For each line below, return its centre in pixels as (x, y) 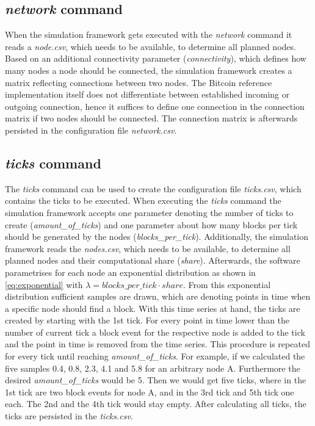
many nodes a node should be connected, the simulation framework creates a (149, 70)
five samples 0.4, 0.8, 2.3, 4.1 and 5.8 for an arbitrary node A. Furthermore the (153, 368)
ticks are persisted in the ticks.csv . (69, 416)
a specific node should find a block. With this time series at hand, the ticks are (153, 308)
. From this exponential (227, 284)
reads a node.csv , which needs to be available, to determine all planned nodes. (150, 46)
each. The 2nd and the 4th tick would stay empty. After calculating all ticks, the (156, 404)
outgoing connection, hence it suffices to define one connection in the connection (155, 106)
